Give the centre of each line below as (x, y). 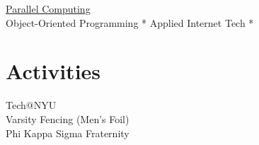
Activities (53, 71)
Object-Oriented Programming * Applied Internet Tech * (130, 22)
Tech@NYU (31, 105)
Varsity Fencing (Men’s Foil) (68, 118)
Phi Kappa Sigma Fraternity (68, 133)
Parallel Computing (48, 8)
